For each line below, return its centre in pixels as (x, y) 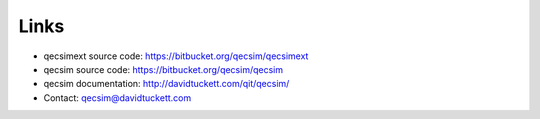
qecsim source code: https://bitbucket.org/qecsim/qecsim (163, 69)
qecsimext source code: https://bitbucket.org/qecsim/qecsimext (176, 56)
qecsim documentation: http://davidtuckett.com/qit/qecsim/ (166, 84)
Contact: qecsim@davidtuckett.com (117, 97)
